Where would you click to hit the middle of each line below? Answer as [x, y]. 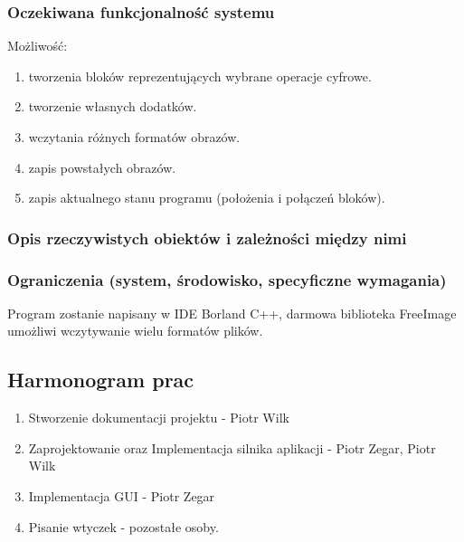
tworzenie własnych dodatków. [113, 106]
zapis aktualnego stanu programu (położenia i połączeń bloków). [207, 198]
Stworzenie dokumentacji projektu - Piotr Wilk [159, 418]
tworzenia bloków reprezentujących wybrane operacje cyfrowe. [200, 76]
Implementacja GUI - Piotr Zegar [122, 496]
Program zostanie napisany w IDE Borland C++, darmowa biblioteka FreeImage [232, 313]
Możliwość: [38, 46]
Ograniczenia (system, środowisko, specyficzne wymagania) [227, 279]
